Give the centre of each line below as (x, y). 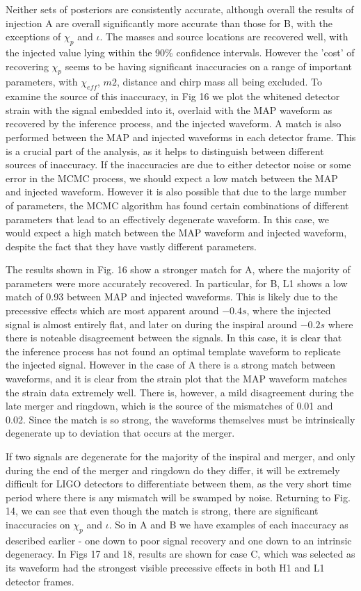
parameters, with (42, 82)
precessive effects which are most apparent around (112, 310)
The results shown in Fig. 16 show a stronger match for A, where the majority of (178, 269)
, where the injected (289, 310)
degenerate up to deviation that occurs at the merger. (120, 433)
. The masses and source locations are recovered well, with (224, 37)
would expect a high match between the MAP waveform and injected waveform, (176, 233)
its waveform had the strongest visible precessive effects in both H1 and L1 (165, 567)
